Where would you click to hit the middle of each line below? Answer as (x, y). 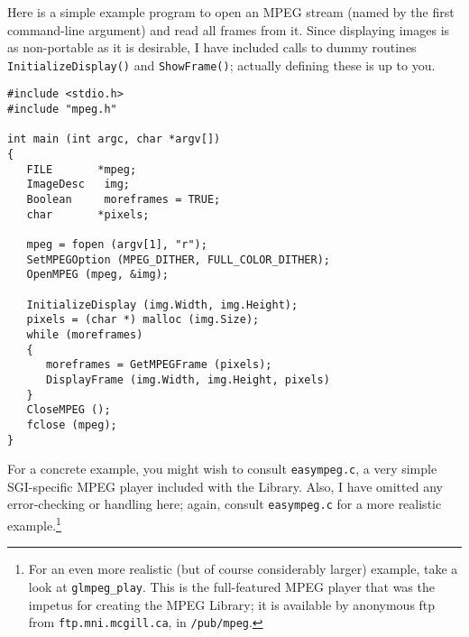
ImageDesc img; (78, 185)
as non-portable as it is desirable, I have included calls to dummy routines (212, 47)
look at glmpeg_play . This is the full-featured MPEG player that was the (231, 586)
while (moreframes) (85, 334)
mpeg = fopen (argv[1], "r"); (117, 245)
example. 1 (34, 524)
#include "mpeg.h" (62, 110)
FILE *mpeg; (82, 169)
